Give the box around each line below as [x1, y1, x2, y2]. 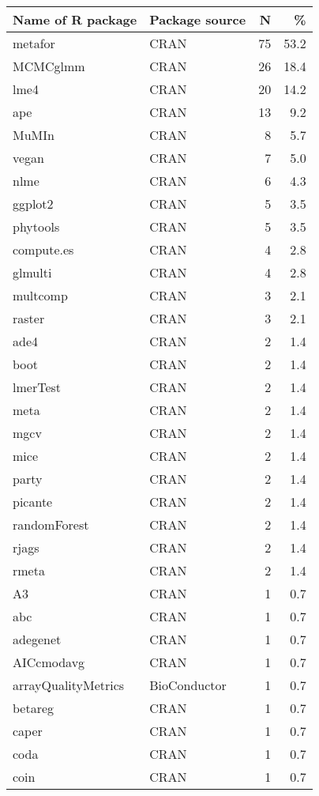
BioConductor [149, 676, 227, 694]
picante [13, 492, 53, 511]
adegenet [13, 630, 62, 648]
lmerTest [13, 378, 62, 396]
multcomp [13, 286, 68, 304]
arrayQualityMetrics [13, 676, 125, 694]
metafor [13, 34, 55, 52]
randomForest [13, 515, 89, 534]
